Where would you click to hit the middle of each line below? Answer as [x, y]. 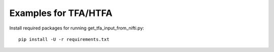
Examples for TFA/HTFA [61, 13]
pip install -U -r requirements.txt [64, 39]
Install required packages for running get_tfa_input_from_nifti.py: [77, 28]
